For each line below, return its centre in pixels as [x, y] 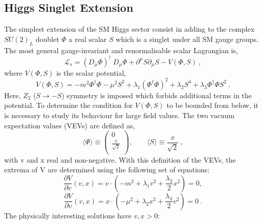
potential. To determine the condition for [69, 105]
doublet [47, 39]
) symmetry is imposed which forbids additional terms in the [157, 95]
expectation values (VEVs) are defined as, [70, 125]
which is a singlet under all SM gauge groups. [187, 39]
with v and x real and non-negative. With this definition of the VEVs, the [120, 159]
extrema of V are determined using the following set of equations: [107, 170]
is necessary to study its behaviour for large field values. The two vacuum [119, 115]
